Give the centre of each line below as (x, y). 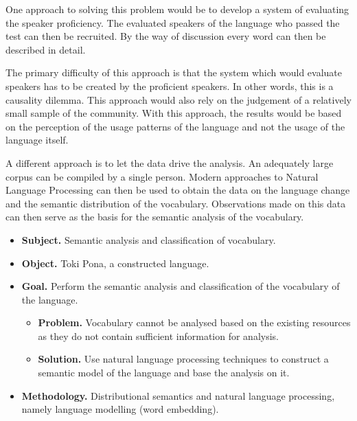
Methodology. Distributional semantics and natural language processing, (178, 395)
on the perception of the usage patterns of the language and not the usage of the (175, 126)
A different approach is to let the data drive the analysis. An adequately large (170, 162)
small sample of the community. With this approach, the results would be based (174, 113)
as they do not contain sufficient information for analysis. (158, 335)
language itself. (37, 140)
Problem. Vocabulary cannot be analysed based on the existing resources (194, 322)
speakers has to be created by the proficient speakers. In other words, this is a (170, 86)
